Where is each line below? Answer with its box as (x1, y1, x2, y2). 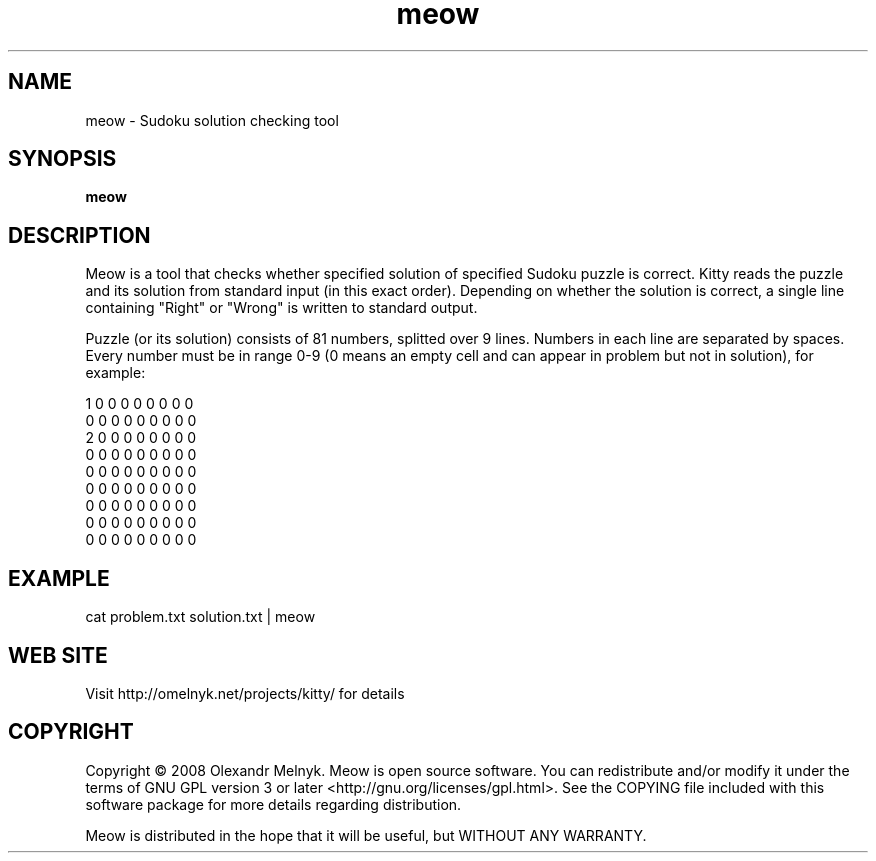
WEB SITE (8, 642, 108, 668)
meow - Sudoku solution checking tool (85, 111, 339, 129)
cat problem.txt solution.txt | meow (85, 608, 316, 626)
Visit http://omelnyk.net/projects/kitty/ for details (85, 684, 405, 702)
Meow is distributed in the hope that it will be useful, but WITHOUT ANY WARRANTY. (85, 826, 647, 844)
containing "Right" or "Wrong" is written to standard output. (85, 299, 478, 317)
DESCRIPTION (8, 222, 151, 248)
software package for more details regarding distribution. (85, 795, 462, 813)
